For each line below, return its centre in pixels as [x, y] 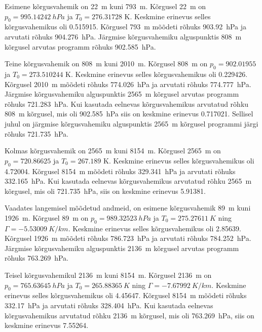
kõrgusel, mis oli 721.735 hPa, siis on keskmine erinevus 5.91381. [105, 191]
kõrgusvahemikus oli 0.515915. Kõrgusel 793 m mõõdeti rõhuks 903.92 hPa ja [126, 27]
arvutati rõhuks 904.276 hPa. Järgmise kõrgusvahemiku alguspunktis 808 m [123, 36]
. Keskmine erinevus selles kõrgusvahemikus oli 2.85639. [155, 228]
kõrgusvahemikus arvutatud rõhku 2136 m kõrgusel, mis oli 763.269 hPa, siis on [129, 315]
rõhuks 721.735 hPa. [36, 133]
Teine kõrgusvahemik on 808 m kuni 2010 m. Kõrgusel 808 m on [106, 64]
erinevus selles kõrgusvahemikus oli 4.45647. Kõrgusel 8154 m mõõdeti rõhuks [126, 295]
